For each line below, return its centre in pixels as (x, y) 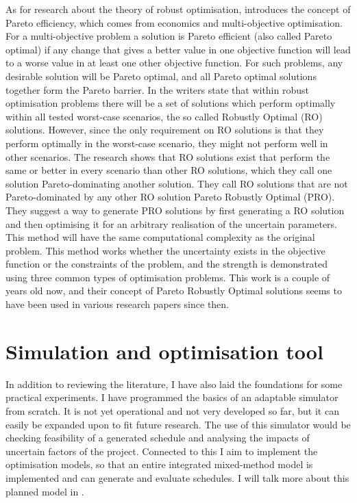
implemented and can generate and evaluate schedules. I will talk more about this (177, 477)
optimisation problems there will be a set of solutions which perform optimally (171, 103)
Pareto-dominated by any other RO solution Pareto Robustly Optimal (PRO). (170, 197)
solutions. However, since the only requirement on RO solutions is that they (165, 130)
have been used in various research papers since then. (118, 304)
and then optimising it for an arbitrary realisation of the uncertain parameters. (171, 223)
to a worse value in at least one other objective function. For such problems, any (174, 63)
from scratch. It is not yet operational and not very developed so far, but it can (172, 410)
